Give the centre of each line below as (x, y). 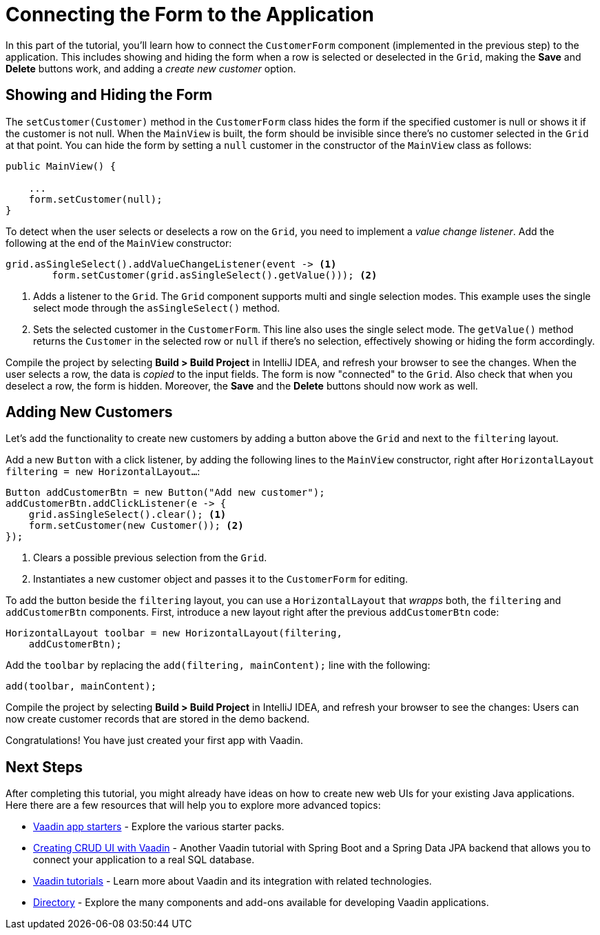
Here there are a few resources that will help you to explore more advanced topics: (193, 805)
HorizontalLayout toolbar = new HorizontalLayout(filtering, (174, 633)
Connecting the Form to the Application (190, 14)
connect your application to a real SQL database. (144, 860)
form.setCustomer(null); (95, 199)
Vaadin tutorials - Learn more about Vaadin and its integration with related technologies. (232, 881)
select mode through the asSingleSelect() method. (157, 308)
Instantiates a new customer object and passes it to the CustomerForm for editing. (221, 579)
